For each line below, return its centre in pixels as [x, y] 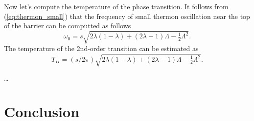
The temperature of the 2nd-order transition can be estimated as [101, 48]
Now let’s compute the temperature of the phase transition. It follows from [116, 6]
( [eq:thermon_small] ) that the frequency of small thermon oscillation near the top [127, 16]
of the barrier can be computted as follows [68, 26]
